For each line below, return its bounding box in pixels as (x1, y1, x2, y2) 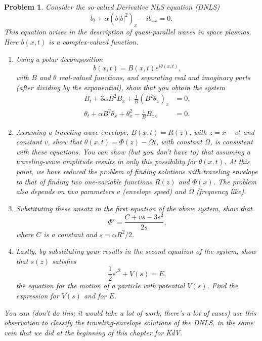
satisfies (52, 255, 76, 266)
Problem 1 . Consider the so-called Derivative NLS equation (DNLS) (4, 2, 220, 12)
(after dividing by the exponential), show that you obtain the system (16, 82, 225, 92)
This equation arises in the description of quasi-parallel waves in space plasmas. (4, 26, 251, 37)
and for (83, 290, 107, 300)
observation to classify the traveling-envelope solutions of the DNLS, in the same (4, 317, 253, 328)
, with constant (156, 136, 202, 147)
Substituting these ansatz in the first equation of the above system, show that (16, 203, 252, 213)
